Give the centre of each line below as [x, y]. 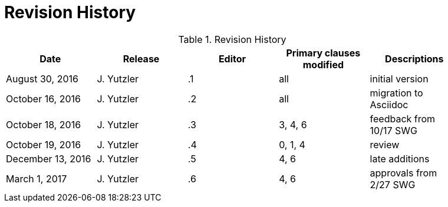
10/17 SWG [393, 130]
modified [323, 64]
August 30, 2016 [42, 79]
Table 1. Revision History [232, 39]
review [385, 144]
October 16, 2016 [43, 99]
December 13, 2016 [49, 158]
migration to [396, 93]
